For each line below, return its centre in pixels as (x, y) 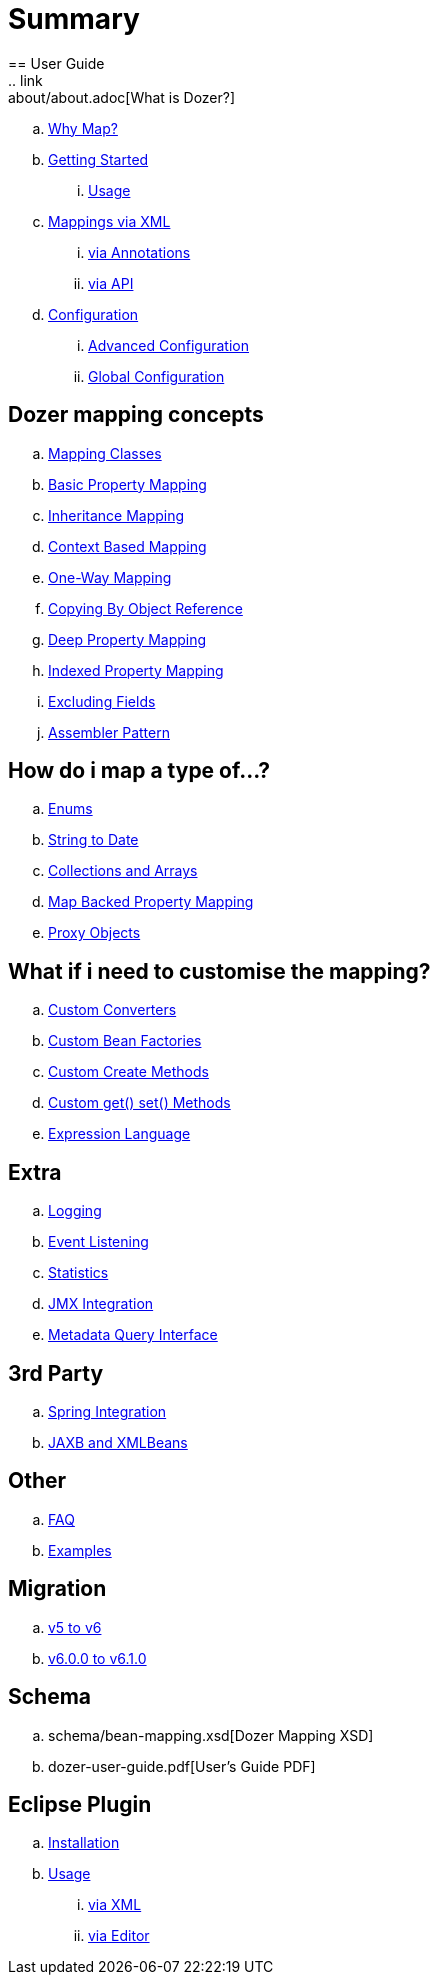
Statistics (78, 1273)
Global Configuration (156, 376)
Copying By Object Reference (145, 608)
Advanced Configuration (168, 345)
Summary (74, 19)
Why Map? (83, 128)
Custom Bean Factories (125, 1041)
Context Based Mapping (127, 546)
